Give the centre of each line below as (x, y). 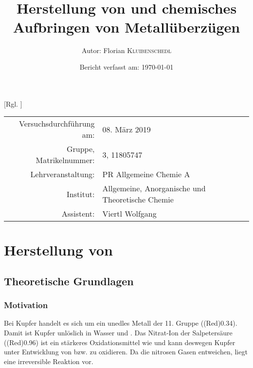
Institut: (81, 194)
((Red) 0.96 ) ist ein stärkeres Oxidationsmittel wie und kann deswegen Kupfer (120, 342)
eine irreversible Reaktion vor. (49, 361)
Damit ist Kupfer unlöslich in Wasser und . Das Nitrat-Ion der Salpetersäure (118, 333)
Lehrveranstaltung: (63, 174)
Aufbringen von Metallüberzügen (126, 27)
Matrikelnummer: (65, 160)
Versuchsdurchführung (57, 124)
